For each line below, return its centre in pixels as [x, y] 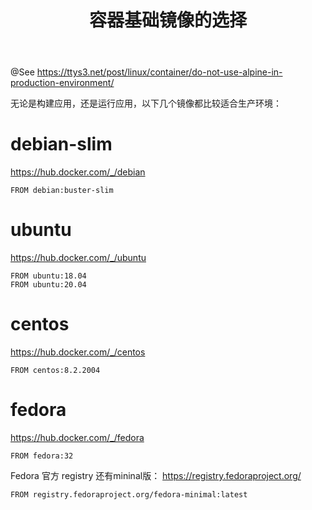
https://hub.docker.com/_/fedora [77, 437]
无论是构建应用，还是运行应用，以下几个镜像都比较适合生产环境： [146, 103]
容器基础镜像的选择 [167, 20]
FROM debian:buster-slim [62, 191]
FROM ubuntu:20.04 [48, 285]
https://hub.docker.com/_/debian [78, 172]
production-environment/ [62, 83]
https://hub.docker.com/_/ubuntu [78, 258]
